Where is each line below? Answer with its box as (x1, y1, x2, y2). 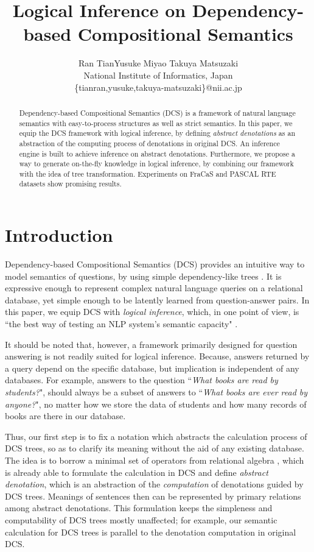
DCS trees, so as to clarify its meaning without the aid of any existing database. (5, 442, 304, 455)
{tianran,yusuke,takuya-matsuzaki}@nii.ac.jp (74, 80, 242, 93)
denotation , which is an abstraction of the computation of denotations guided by (5, 478, 304, 490)
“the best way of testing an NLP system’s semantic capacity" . (5, 317, 238, 330)
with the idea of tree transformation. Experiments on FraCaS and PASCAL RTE (19, 168, 276, 179)
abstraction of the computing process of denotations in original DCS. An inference (19, 138, 280, 148)
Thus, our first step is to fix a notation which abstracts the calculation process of (5, 430, 307, 442)
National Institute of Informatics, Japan (83, 68, 233, 81)
